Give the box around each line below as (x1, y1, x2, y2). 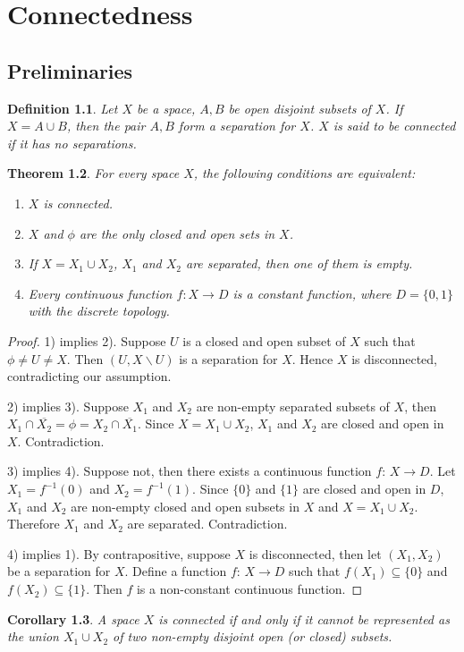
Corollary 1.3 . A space (7, 609, 139, 628)
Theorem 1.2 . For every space (7, 164, 180, 182)
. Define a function (124, 562, 227, 580)
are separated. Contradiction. (127, 514, 288, 533)
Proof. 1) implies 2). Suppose (7, 331, 166, 350)
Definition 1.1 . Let (7, 98, 118, 117)
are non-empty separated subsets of (196, 396, 390, 415)
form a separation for (178, 116, 296, 135)
